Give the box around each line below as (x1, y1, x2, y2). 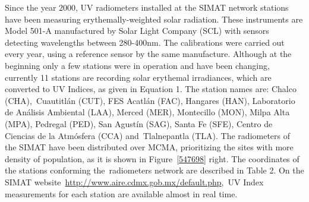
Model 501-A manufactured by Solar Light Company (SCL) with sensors (5, 24, 269, 37)
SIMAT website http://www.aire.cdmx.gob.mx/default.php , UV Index (5, 175, 264, 188)
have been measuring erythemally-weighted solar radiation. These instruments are (5, 12, 303, 25)
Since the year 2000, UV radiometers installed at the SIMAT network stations (5, 1, 289, 13)
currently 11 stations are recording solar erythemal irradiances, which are (5, 71, 272, 83)
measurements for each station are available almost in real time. (5, 187, 238, 200)
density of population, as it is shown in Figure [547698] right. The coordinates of (5, 152, 299, 165)
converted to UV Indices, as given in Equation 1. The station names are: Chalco (5, 83, 297, 95)
